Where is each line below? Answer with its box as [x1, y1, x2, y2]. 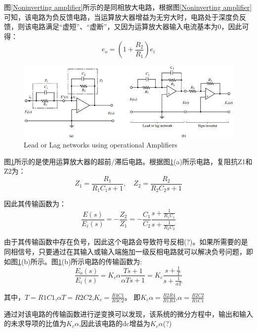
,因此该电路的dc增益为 [79, 318, 150, 329]
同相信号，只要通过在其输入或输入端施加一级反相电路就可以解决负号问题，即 [4, 246, 253, 257]
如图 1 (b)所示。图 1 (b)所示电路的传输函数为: [4, 256, 142, 266]
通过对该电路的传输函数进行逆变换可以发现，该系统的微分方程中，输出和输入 [4, 308, 253, 319]
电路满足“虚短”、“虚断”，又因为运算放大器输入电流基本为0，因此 [31, 21, 242, 32]
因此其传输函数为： [4, 198, 66, 209]
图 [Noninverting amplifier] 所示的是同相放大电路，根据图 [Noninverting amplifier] [4, 2, 252, 12]
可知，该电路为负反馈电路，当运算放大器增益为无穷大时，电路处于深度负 [4, 11, 239, 22]
